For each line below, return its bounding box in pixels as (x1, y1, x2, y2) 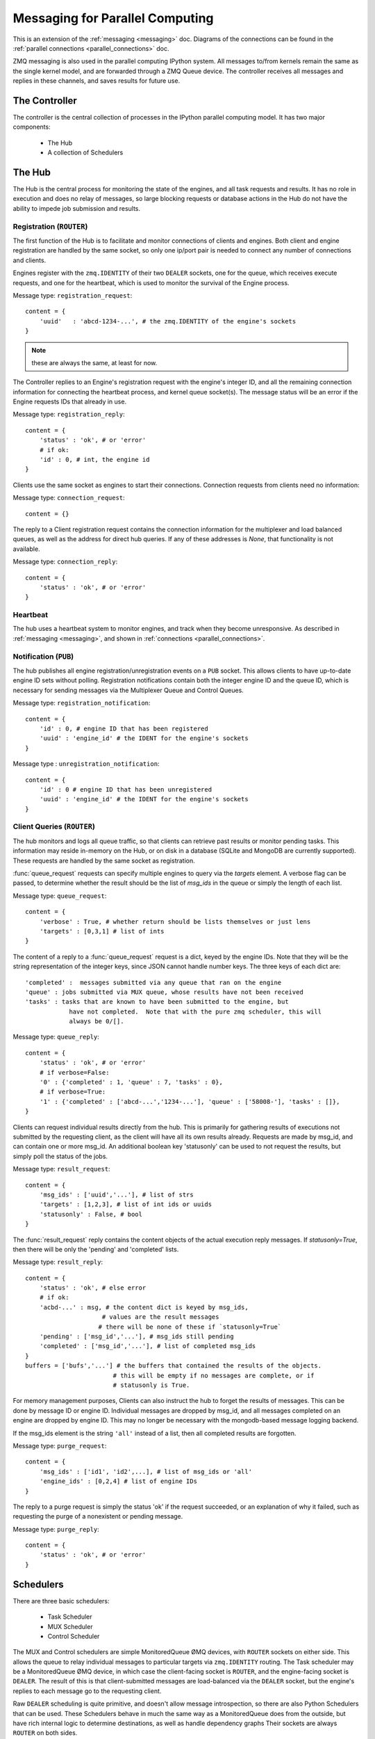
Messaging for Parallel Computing (12, 10, 215, 26)
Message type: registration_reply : (12, 410, 125, 419)
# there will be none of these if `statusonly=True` (98, 1322, 282, 1331)
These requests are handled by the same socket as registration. (12, 856, 196, 865)
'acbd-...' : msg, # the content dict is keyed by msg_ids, (39, 1303, 249, 1311)
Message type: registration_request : (12, 291, 133, 299)
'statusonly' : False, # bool (39, 1210, 142, 1218)
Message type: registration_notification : (12, 699, 151, 707)
